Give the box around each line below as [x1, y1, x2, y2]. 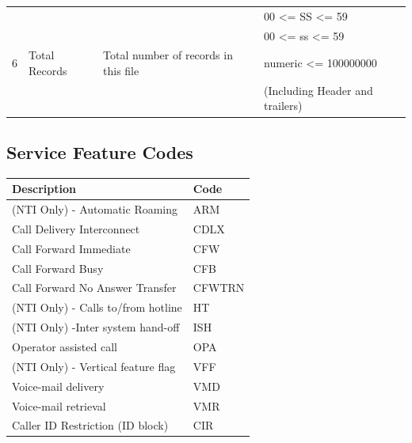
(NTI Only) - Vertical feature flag [12, 358, 176, 374]
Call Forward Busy [12, 259, 104, 276]
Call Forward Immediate [12, 240, 131, 256]
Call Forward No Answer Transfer [12, 279, 177, 296]
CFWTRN [193, 279, 245, 296]
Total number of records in [103, 47, 233, 63]
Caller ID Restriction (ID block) [12, 417, 169, 434]
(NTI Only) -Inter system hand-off [12, 319, 180, 335]
